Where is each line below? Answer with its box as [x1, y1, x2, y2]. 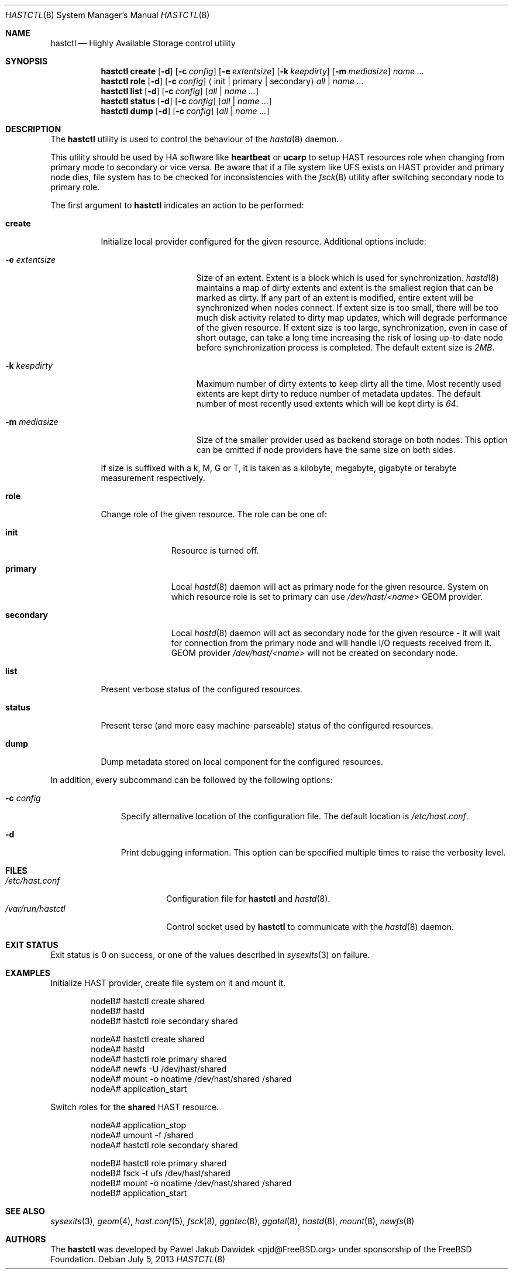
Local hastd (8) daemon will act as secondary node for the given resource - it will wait [171, 628, 501, 638]
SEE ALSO [5, 1206, 45, 1216]
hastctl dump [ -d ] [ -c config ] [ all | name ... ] [101, 106, 270, 116]
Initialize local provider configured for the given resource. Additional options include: [101, 236, 426, 246]
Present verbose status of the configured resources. [101, 684, 302, 694]
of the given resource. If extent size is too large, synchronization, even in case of [196, 322, 508, 332]
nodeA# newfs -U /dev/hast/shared [91, 1064, 227, 1074]
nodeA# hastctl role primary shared [91, 1054, 227, 1064]
